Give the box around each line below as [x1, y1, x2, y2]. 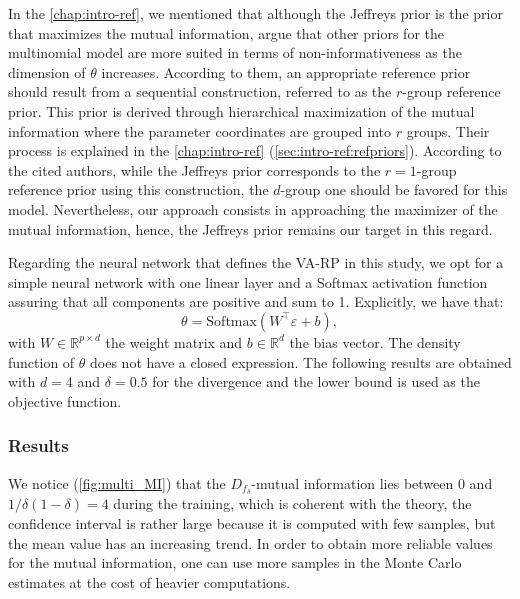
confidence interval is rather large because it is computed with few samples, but [8, 512, 496, 533]
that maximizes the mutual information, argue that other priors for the [8, 22, 444, 43]
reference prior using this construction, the [8, 179, 269, 200]
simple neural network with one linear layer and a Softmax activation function [8, 271, 488, 292]
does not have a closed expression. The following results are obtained [90, 351, 512, 372]
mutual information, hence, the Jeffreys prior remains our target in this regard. [8, 218, 493, 239]
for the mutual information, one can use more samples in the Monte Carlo [8, 552, 462, 573]
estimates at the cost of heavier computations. [8, 571, 291, 592]
